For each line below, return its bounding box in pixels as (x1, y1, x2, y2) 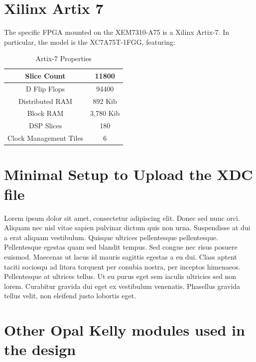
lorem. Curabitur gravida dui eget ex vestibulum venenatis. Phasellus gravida (4, 280, 241, 291)
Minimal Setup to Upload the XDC (4, 164, 253, 184)
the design (4, 339, 76, 360)
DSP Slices (28, 120, 62, 131)
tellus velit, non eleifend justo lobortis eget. (4, 290, 136, 301)
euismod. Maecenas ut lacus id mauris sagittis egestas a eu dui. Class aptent (4, 251, 237, 262)
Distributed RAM (18, 95, 73, 106)
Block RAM (27, 108, 64, 118)
